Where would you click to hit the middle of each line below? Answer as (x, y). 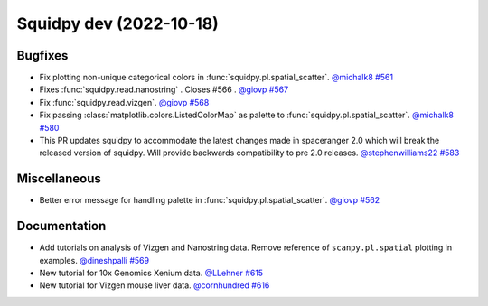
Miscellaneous (59, 179)
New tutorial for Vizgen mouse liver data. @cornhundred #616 (155, 285)
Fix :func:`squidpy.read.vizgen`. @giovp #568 (124, 102)
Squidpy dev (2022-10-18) (117, 23)
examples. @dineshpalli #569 (94, 260)
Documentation (61, 226)
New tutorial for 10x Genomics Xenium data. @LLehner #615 (151, 273)
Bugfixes (42, 56)
